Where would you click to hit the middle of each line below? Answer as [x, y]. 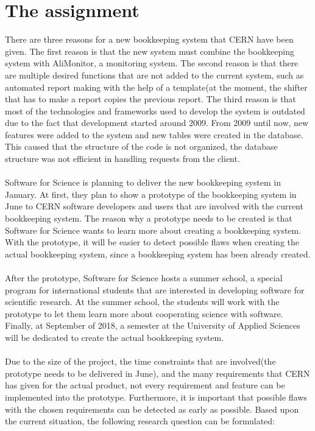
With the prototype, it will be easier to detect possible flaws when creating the [152, 242]
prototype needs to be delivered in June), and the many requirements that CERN [157, 373]
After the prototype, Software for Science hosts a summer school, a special [144, 278]
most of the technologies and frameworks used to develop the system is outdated [155, 110]
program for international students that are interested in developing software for [155, 289]
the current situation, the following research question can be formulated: [140, 421]
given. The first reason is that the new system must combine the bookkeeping [150, 51]
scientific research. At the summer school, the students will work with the [142, 302]
